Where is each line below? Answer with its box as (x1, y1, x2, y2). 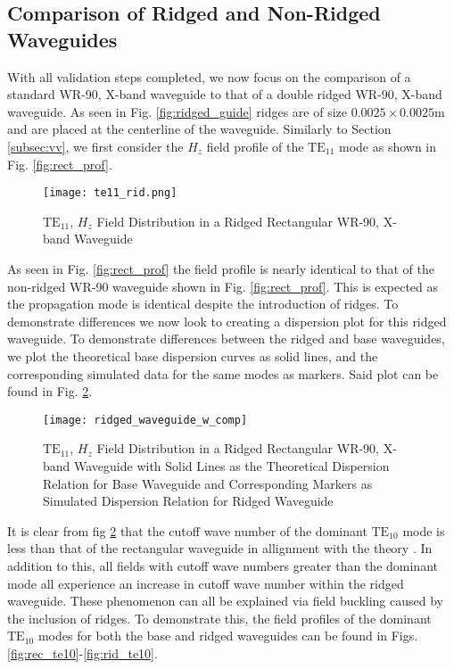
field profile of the (206, 136, 304, 155)
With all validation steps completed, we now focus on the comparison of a (7, 67, 411, 86)
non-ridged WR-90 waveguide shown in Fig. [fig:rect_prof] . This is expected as (7, 277, 439, 295)
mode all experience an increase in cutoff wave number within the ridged (7, 574, 404, 592)
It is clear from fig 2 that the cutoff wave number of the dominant (7, 521, 367, 540)
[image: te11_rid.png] (43, 186, 177, 200)
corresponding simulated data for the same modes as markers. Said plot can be (7, 364, 439, 383)
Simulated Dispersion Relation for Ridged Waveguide (43, 491, 334, 510)
